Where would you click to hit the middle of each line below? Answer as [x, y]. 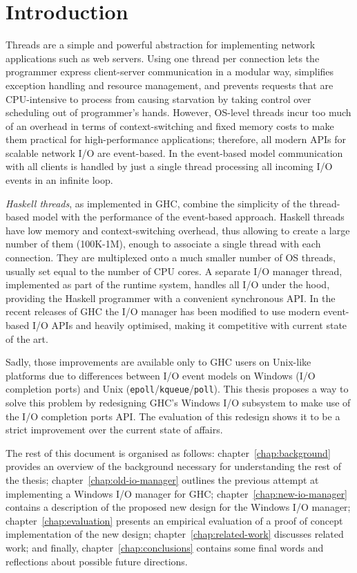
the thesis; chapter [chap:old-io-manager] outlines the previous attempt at [162, 480]
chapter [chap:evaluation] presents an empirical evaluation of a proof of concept [174, 520]
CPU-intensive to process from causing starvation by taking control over [158, 98]
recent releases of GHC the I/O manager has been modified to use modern [163, 311]
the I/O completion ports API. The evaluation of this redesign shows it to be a [173, 416]
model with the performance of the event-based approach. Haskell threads [188, 217]
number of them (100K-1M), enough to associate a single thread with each [163, 244]
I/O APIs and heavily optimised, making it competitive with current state [190, 325]
